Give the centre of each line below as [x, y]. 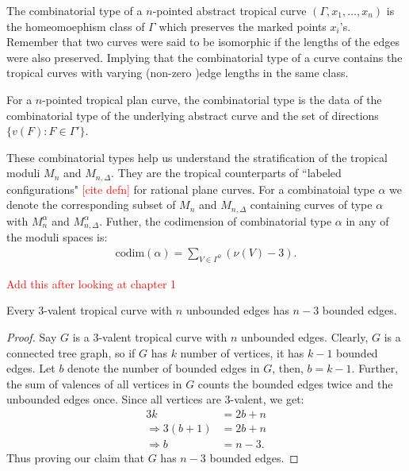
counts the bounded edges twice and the [295, 383]
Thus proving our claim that [76, 457]
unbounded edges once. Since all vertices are [114, 399]
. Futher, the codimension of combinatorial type [216, 220]
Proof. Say [32, 336]
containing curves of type [311, 205]
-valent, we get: [267, 399]
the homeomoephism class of [76, 26]
